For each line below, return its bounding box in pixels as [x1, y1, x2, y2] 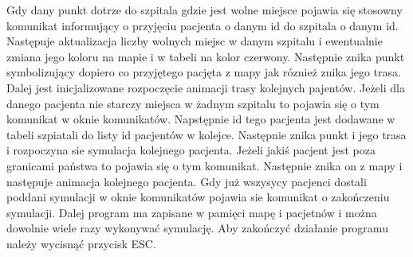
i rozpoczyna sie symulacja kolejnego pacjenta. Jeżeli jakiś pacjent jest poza [6, 142, 376, 158]
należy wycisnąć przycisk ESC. [6, 235, 156, 251]
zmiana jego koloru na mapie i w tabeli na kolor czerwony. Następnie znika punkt [6, 48, 405, 64]
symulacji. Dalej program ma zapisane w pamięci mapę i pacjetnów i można [6, 204, 377, 220]
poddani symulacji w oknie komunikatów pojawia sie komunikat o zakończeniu [6, 189, 390, 205]
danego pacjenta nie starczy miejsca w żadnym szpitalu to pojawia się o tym [6, 95, 380, 111]
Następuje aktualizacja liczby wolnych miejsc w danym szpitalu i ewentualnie [6, 33, 383, 49]
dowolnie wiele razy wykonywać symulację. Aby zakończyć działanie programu [6, 220, 388, 236]
